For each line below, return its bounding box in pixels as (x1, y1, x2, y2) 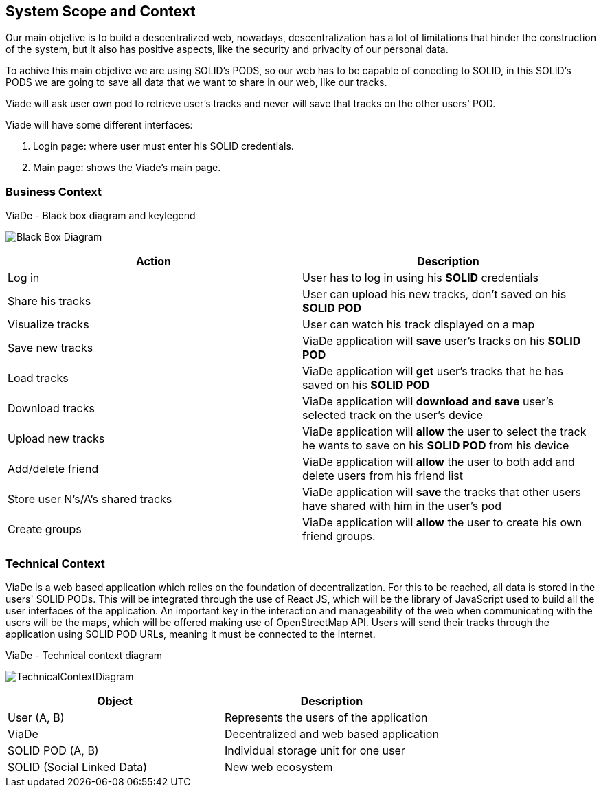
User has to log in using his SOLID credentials (302, 271, 538, 285)
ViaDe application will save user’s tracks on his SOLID (302, 334, 581, 348)
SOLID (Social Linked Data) (8, 759, 148, 774)
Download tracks (8, 401, 95, 416)
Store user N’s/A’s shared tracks (8, 492, 172, 506)
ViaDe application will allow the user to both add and (302, 455, 575, 469)
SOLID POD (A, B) (8, 743, 99, 757)
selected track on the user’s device (302, 408, 484, 423)
